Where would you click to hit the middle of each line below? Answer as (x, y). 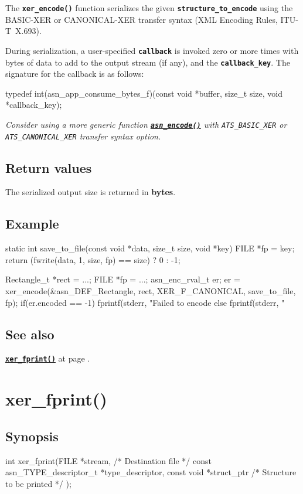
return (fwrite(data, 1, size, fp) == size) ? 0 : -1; (93, 259)
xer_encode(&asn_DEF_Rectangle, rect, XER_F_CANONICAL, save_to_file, (151, 291)
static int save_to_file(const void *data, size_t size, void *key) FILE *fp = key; (150, 248)
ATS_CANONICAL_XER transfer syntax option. (83, 136)
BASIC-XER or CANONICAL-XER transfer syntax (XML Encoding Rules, (142, 19)
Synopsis (32, 436)
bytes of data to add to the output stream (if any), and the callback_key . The (148, 62)
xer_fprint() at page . (48, 358)
